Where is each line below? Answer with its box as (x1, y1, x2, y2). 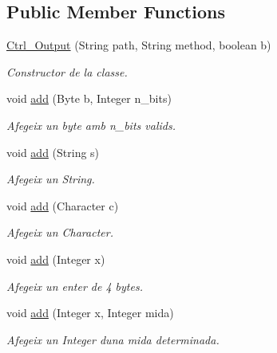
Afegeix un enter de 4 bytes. (6, 277, 143, 294)
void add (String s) (6, 143, 100, 160)
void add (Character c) (6, 197, 119, 214)
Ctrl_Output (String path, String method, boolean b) (6, 37, 271, 53)
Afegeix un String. (6, 171, 95, 187)
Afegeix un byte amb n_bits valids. (6, 116, 176, 133)
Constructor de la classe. (6, 63, 128, 80)
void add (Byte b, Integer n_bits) (6, 90, 172, 107)
